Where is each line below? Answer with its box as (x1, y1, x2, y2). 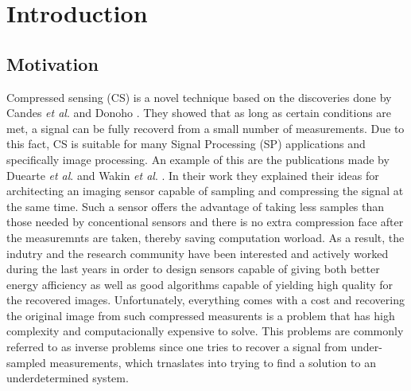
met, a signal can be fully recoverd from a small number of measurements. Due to (6, 119, 405, 136)
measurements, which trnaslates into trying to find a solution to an (49, 354, 376, 370)
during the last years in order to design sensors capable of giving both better (6, 260, 380, 277)
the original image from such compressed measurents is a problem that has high (6, 307, 395, 323)
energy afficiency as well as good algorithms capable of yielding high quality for (6, 276, 394, 292)
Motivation (6, 51, 99, 76)
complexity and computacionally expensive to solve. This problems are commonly (6, 323, 404, 339)
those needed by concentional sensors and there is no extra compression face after (6, 213, 404, 230)
